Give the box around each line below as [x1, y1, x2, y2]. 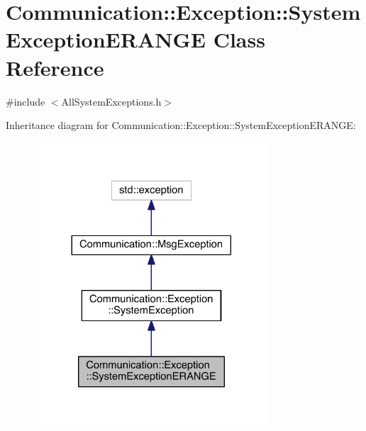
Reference [6, 52, 104, 82]
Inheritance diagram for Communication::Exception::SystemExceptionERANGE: [6, 118, 356, 133]
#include [6, 94, 45, 108]
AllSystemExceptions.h [61, 94, 162, 108]
